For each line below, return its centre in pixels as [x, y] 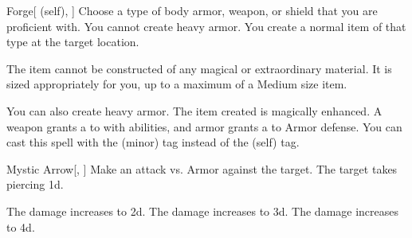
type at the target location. [73, 42]
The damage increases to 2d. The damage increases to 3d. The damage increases [203, 211]
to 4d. [21, 226]
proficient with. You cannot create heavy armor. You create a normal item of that [206, 26]
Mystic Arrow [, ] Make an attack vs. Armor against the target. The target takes [202, 168]
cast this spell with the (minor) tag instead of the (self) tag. [153, 142]
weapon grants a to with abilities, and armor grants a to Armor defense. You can [204, 126]
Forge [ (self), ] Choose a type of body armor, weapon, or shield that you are [192, 10]
